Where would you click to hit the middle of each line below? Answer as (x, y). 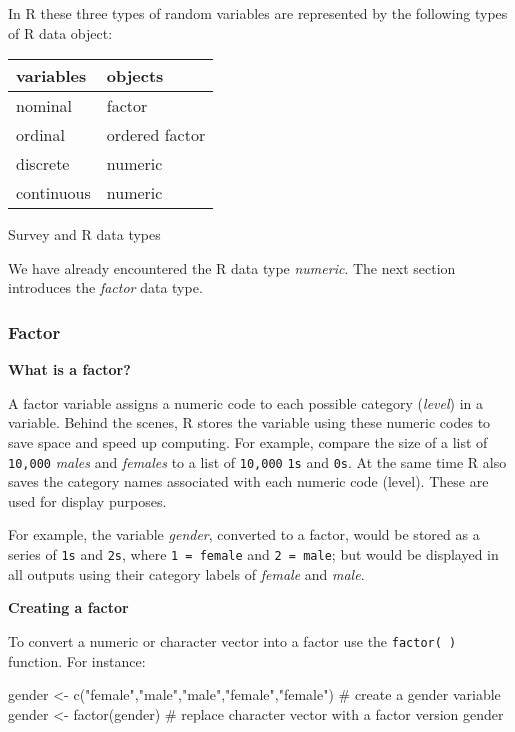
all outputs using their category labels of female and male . (186, 573)
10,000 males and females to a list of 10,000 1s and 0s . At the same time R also (257, 461)
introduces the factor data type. (105, 287)
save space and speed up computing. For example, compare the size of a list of (248, 441)
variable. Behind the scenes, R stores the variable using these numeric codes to (249, 422)
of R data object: (60, 32)
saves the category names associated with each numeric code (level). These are (248, 481)
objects (135, 76)
